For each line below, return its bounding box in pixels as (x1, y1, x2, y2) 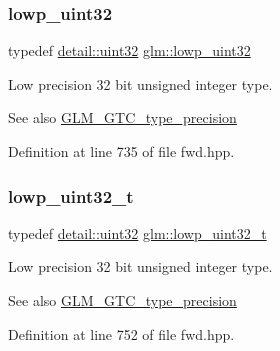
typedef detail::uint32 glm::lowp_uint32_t (8, 222, 267, 243)
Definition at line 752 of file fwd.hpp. (8, 323, 235, 344)
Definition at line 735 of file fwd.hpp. (8, 141, 235, 161)
